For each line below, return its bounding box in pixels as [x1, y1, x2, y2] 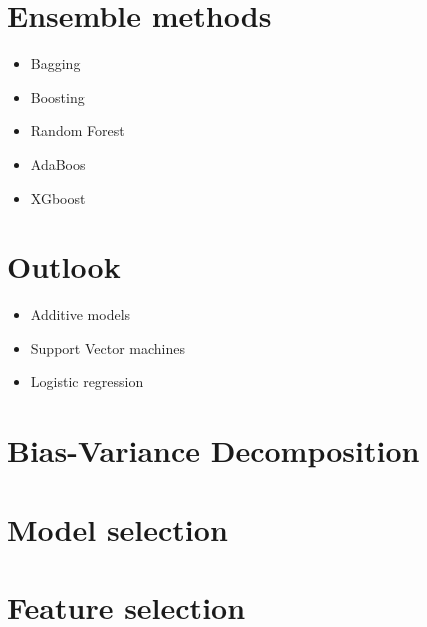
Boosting [30, 86, 85, 107]
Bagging [30, 53, 81, 74]
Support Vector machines [30, 337, 185, 358]
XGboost [30, 187, 86, 208]
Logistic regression [30, 371, 144, 392]
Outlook [7, 246, 121, 287]
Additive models [30, 304, 131, 325]
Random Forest [30, 120, 125, 141]
